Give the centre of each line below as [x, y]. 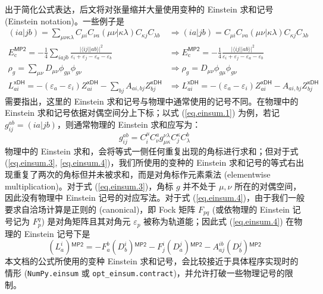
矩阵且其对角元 [101, 221]
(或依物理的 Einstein [251, 209]
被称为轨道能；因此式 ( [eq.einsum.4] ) [213, 221]
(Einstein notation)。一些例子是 [65, 20]
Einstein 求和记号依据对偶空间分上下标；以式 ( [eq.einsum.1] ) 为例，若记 [142, 113]
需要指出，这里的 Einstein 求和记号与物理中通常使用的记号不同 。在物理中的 [152, 101]
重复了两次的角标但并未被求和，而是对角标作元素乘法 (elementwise [142, 174]
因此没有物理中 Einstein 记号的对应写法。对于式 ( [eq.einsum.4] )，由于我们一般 [155, 197]
